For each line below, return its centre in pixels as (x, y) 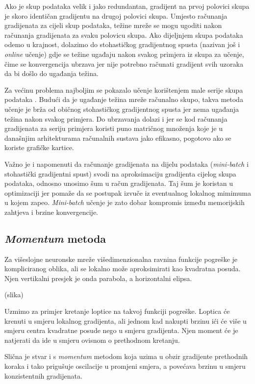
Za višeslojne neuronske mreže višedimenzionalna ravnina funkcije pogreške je (121, 259)
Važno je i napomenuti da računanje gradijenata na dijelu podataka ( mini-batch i (127, 164)
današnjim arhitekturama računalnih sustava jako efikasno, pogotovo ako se (118, 138)
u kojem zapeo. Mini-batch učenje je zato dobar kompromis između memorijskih (125, 202)
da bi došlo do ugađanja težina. (51, 73)
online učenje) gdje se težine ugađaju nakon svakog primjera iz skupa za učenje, (124, 54)
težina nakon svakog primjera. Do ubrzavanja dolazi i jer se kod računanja (116, 118)
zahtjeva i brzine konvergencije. (51, 212)
